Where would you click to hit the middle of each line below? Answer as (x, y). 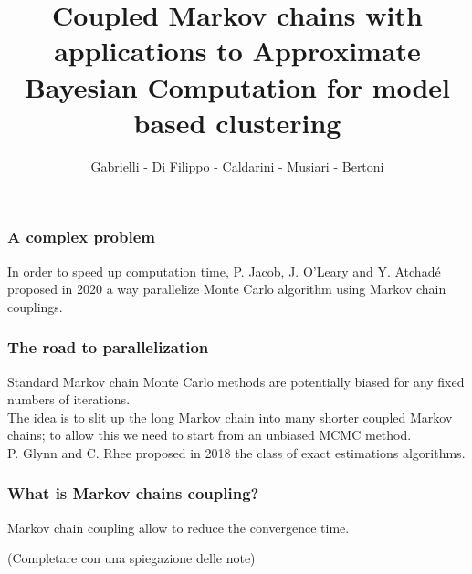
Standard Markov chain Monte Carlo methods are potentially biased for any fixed (236, 381)
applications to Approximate (237, 51)
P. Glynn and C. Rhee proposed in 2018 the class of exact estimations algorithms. (236, 452)
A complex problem (81, 237)
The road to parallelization (108, 347)
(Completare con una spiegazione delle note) (131, 558)
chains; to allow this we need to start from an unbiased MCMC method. (210, 435)
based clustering (237, 122)
